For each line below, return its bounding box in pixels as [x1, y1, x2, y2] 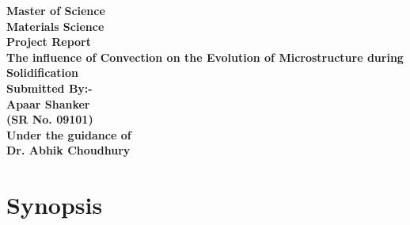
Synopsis [6, 189, 103, 221]
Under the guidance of [6, 126, 131, 143]
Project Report [6, 33, 92, 50]
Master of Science [6, 2, 105, 18]
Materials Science [6, 17, 104, 34]
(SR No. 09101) [6, 111, 93, 128]
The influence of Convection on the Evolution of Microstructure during [6, 48, 404, 65]
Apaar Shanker [6, 95, 90, 112]
